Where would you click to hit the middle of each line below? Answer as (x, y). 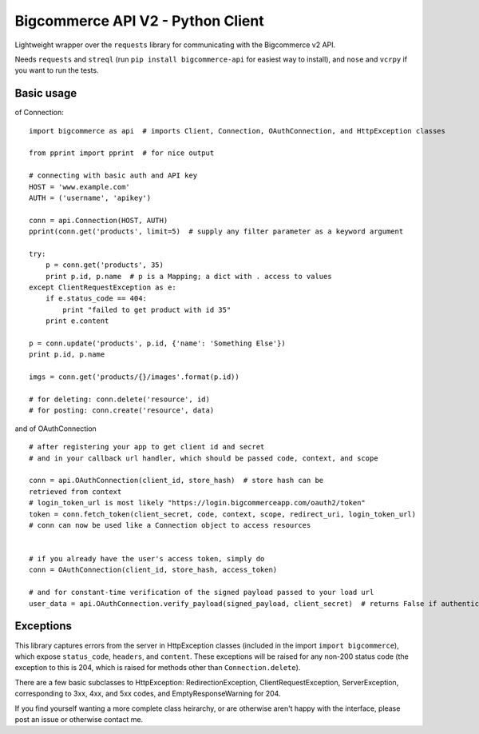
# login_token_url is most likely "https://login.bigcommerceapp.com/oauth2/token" (198, 503)
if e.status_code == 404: (96, 299)
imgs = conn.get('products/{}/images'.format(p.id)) (134, 377)
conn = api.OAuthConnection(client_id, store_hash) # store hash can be (176, 481)
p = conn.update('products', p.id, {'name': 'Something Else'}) (158, 343)
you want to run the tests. (57, 70)
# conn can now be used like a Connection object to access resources (170, 525)
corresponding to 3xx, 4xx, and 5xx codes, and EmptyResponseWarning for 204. (148, 694)
